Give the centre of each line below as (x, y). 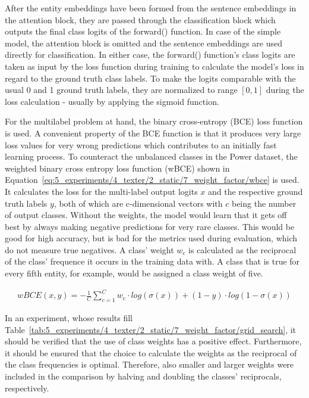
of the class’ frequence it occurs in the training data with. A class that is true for (152, 261)
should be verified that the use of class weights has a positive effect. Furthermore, (153, 341)
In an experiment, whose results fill (69, 317)
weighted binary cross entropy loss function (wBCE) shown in (117, 168)
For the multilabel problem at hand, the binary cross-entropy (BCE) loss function (154, 121)
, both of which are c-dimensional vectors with (138, 203)
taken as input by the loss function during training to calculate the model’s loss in (154, 66)
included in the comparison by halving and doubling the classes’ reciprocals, (143, 376)
